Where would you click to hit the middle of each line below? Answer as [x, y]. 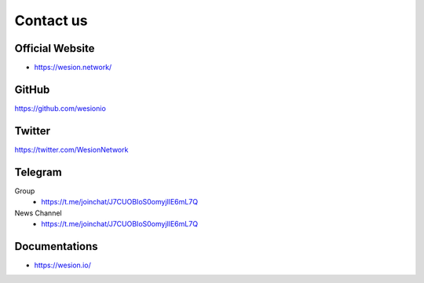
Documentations [56, 246]
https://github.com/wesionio [60, 108]
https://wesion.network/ [73, 68]
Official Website [55, 48]
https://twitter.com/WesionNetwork [71, 149]
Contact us [51, 20]
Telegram [38, 172]
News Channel [38, 213]
